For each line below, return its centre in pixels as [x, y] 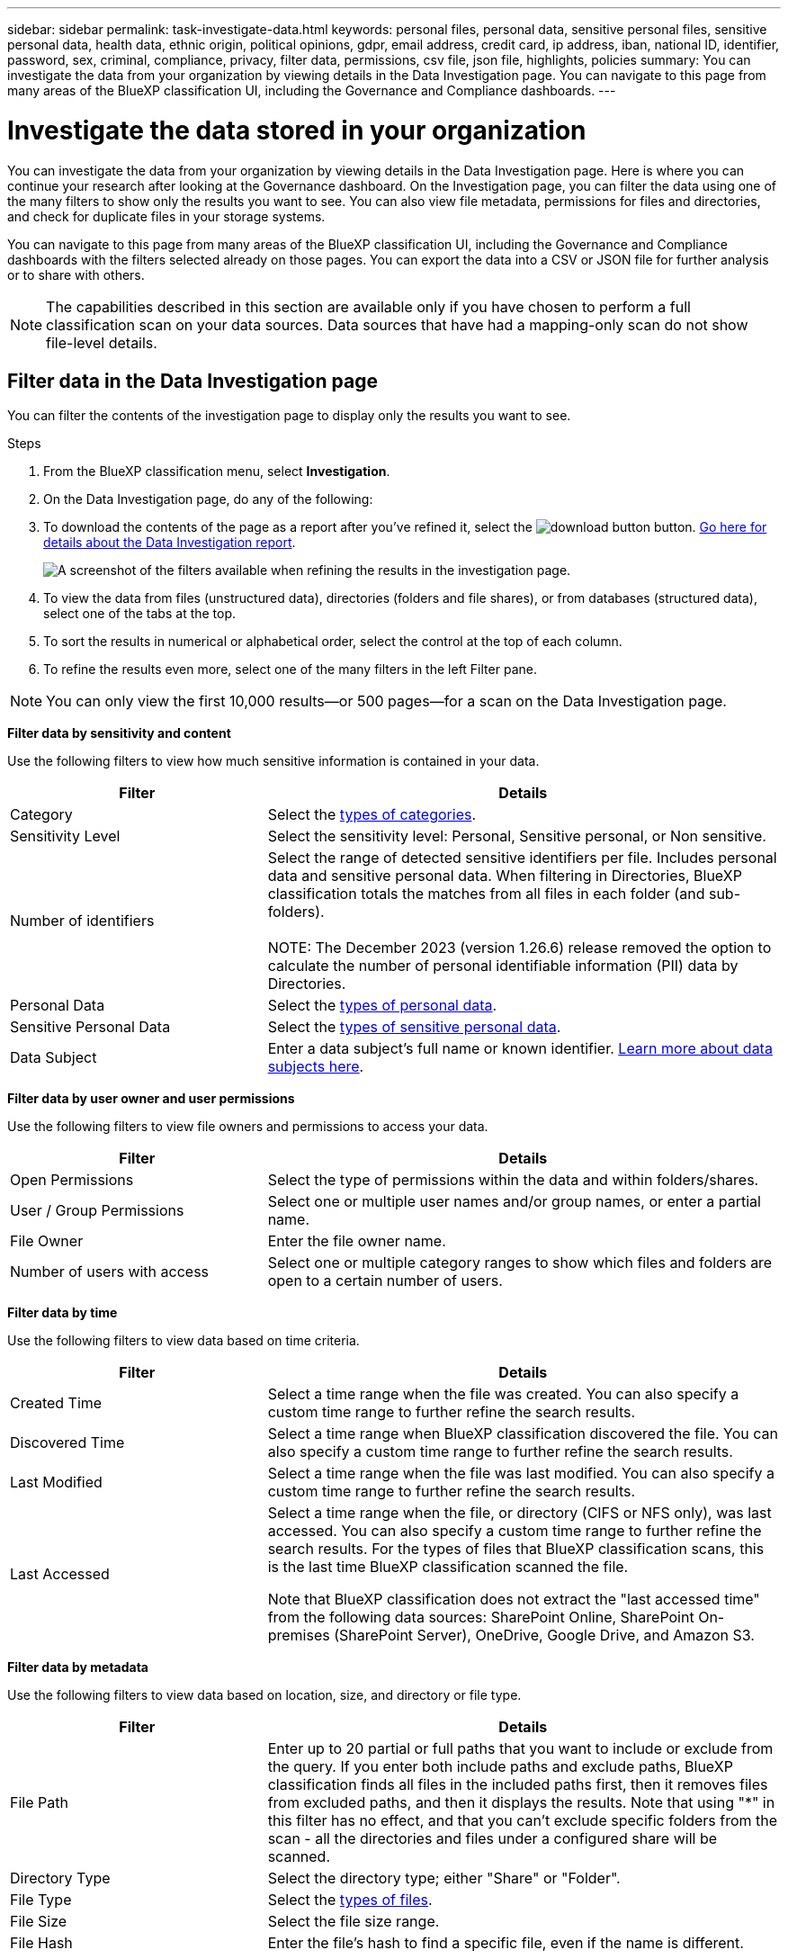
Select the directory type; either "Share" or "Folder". [444, 1878]
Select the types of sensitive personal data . [414, 1027]
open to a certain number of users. [385, 1281]
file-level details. [102, 342]
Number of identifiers [82, 921]
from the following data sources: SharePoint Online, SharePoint [481, 1618]
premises [299, 1635]
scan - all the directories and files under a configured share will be [492, 1839]
